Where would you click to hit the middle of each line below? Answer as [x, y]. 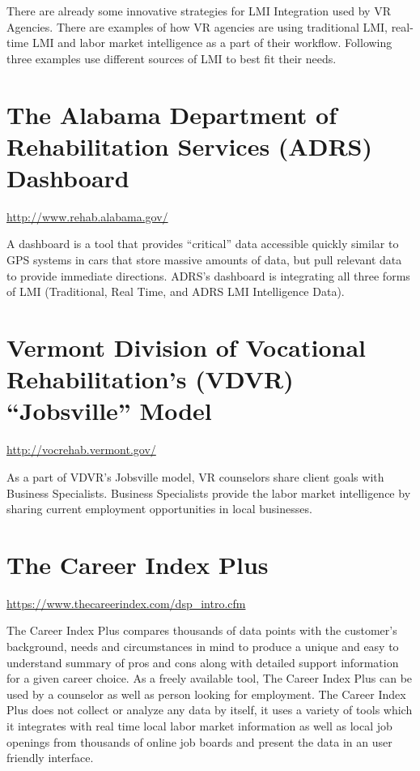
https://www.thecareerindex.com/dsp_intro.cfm [126, 603]
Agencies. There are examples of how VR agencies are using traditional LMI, [197, 26]
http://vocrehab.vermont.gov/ [81, 450]
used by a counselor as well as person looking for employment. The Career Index [206, 694]
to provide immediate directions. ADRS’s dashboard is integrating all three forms [208, 275]
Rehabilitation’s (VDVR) [150, 379]
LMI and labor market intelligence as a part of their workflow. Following [212, 43]
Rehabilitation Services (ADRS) [189, 146]
